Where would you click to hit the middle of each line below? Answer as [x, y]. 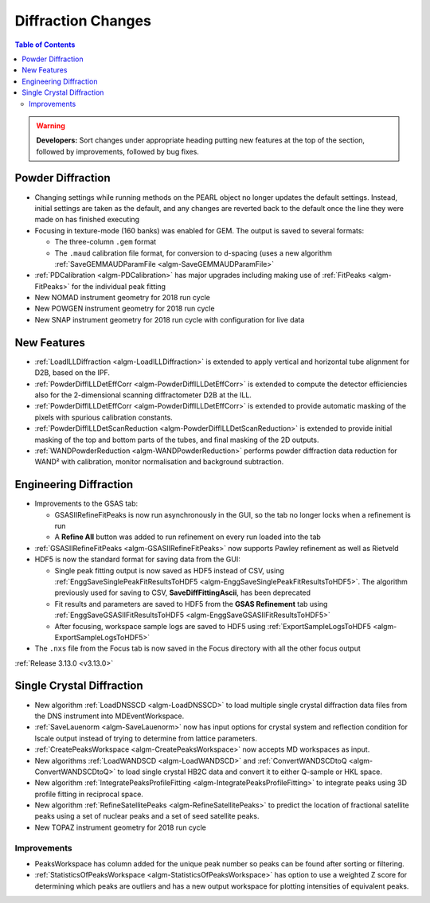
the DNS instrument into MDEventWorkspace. [109, 716]
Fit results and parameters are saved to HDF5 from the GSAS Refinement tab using [191, 604]
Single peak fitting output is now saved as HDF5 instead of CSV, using [169, 570]
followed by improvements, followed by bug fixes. [117, 151]
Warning [51, 125]
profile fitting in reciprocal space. [89, 794]
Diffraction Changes [83, 21]
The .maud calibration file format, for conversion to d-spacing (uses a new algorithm [193, 253]
